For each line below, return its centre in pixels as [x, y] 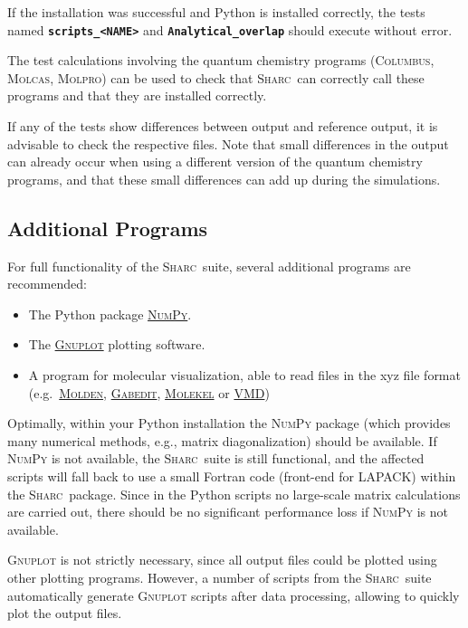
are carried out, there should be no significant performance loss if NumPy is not [228, 512]
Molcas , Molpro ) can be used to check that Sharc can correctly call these [216, 77]
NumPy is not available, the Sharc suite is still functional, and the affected [216, 458]
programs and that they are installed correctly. [137, 95]
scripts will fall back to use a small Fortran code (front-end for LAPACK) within [232, 476]
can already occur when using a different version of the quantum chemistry [215, 162]
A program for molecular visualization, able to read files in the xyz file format [244, 374]
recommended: [47, 284]
